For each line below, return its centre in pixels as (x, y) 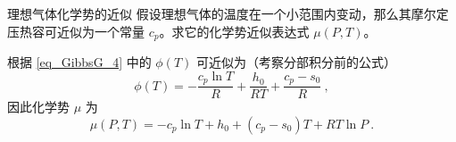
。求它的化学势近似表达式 (234, 31)
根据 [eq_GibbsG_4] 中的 (79, 62)
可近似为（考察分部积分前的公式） (297, 62)
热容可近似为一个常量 (82, 31)
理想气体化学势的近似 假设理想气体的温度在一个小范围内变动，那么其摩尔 (222, 13)
